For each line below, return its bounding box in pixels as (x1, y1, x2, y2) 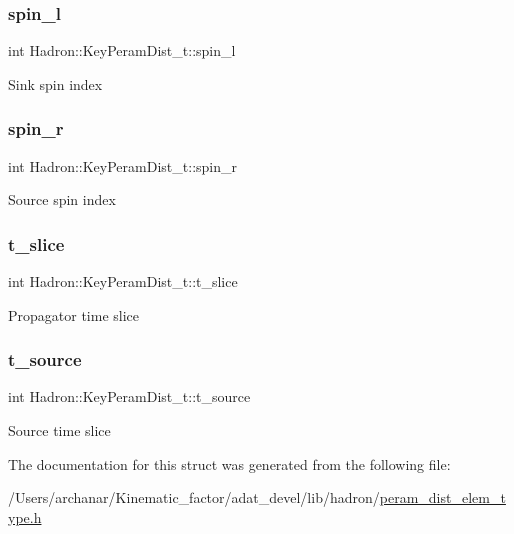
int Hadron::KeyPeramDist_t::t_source (8, 386, 251, 407)
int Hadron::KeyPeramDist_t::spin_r (8, 155, 237, 176)
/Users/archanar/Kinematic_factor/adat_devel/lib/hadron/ (8, 487, 380, 508)
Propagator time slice (8, 304, 140, 325)
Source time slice (8, 420, 111, 441)
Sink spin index (8, 73, 103, 94)
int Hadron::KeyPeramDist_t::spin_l (8, 40, 236, 61)
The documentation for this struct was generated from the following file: (8, 453, 451, 474)
